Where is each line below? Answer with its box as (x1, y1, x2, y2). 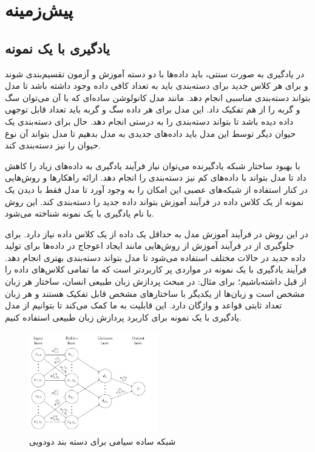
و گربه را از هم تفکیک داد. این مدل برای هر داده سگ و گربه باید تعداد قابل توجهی (5, 103, 300, 116)
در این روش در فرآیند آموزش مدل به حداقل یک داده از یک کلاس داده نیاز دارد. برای (5, 227, 308, 240)
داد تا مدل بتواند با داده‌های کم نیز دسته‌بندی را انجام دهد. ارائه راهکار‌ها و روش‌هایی (5, 171, 307, 184)
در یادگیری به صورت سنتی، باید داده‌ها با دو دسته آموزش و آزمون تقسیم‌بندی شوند (5, 67, 305, 80)
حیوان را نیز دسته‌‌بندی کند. (5, 139, 101, 151)
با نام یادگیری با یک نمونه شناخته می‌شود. (5, 207, 154, 220)
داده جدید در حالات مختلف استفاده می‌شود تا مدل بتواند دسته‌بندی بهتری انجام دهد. (5, 251, 306, 263)
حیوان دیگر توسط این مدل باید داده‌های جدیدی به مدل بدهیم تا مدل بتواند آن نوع (5, 127, 296, 139)
